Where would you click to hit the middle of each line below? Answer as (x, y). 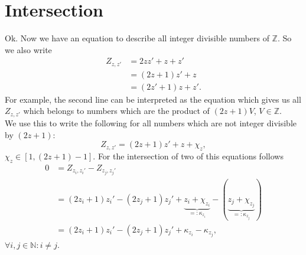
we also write (28, 49)
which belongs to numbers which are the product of (116, 111)
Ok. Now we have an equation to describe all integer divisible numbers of (137, 38)
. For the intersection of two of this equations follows (188, 156)
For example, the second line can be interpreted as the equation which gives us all (153, 99)
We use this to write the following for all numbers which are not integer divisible (151, 122)
